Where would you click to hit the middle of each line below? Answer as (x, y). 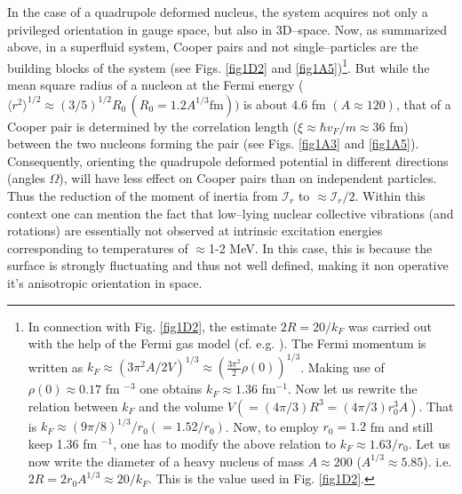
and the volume (181, 406)
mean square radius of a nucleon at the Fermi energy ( (155, 85)
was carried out (390, 326)
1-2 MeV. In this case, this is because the (320, 247)
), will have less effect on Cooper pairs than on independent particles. (248, 178)
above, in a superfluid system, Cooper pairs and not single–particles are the (213, 47)
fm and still (402, 426)
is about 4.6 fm (285, 104)
